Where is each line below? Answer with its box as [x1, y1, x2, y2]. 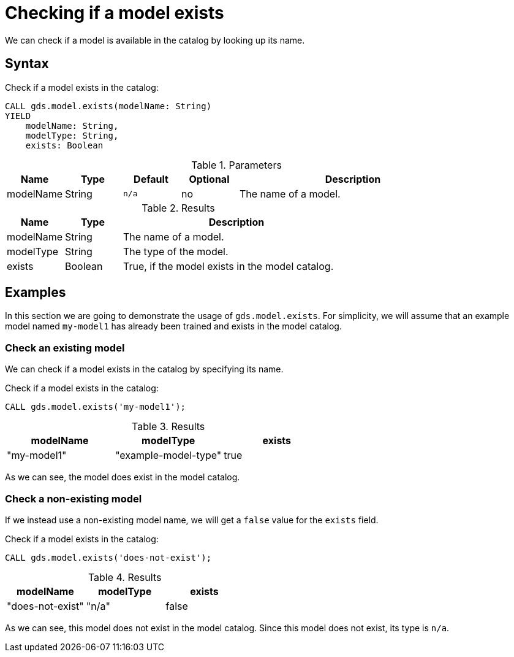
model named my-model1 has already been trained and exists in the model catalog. [5, 321, 342, 332]
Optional [189, 172, 230, 185]
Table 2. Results [142, 201, 215, 214]
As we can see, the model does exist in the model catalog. [5, 472, 240, 483]
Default [134, 172, 168, 185]
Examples [5, 285, 66, 301]
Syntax [5, 56, 49, 72]
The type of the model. [123, 245, 229, 258]
